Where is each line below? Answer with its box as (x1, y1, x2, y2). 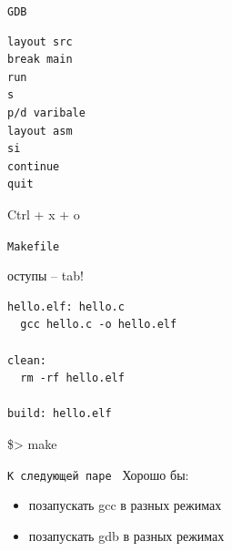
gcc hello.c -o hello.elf (20, 318, 177, 332)
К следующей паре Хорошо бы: (7, 464, 189, 484)
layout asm (7, 124, 73, 138)
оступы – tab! (7, 266, 84, 285)
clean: (7, 353, 46, 367)
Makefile (7, 240, 60, 253)
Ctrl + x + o (7, 205, 80, 223)
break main (7, 53, 73, 66)
